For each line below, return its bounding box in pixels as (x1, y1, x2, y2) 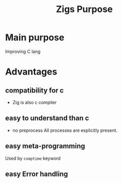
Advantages (5, 66, 58, 77)
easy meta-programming (5, 142, 85, 150)
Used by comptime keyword (5, 155, 61, 161)
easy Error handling (5, 169, 68, 178)
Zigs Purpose (56, 4, 113, 15)
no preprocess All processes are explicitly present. (12, 127, 118, 133)
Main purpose (5, 32, 64, 43)
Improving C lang (5, 48, 41, 54)
